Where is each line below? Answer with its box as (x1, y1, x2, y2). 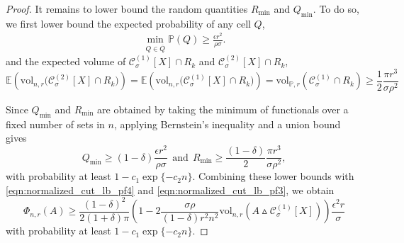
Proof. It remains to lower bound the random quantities (6, 1, 248, 16)
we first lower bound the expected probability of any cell (6, 16, 251, 30)
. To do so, (313, 1, 359, 16)
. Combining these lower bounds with (192, 169, 354, 183)
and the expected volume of (6, 54, 126, 69)
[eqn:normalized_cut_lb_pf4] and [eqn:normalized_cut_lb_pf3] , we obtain (6, 182, 335, 197)
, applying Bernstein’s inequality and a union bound (113, 116, 341, 131)
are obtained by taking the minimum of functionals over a (97, 102, 349, 116)
